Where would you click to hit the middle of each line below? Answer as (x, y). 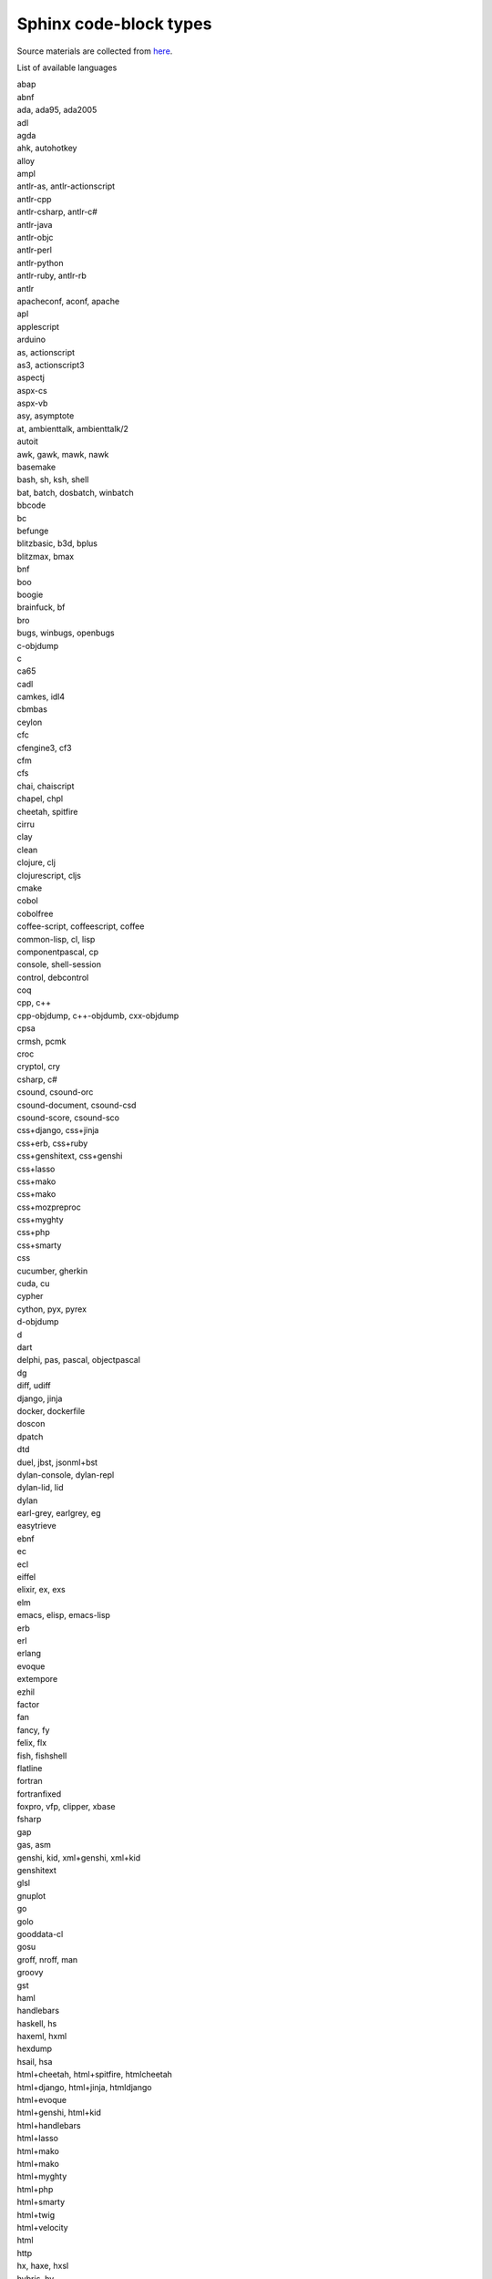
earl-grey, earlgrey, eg (59, 1513)
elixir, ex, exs (41, 1590)
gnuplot (31, 1895)
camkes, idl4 (41, 696)
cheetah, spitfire (47, 811)
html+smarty (41, 2202)
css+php (33, 1232)
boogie (30, 594)
